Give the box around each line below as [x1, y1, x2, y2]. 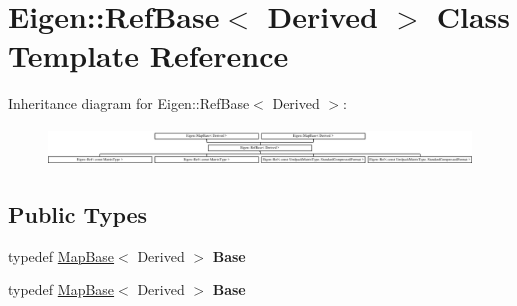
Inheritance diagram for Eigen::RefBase [8, 93, 250, 114]
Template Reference [8, 35, 289, 76]
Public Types [8, 199, 148, 230]
